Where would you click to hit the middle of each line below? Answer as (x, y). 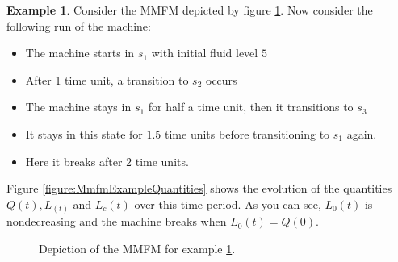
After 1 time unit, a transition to (107, 79)
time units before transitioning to (247, 133)
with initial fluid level (205, 53)
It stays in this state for (84, 133)
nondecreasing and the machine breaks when (117, 221)
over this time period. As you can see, (228, 204)
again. (362, 133)
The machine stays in (78, 107)
